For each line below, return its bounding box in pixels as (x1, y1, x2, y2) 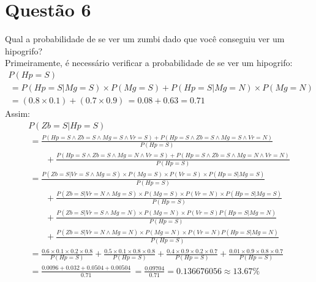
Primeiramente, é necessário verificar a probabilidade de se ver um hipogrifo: (5, 56, 293, 69)
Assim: (5, 107, 30, 119)
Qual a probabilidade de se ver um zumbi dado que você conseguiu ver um (5, 32, 285, 45)
